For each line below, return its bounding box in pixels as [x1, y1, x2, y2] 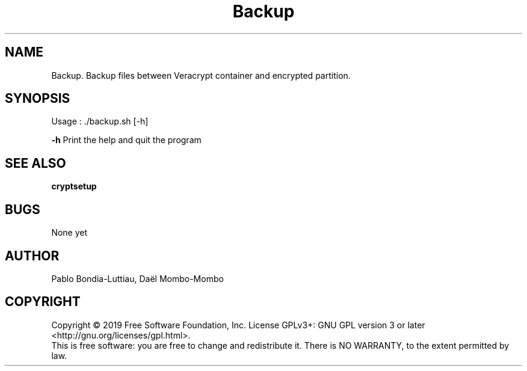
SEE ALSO [5, 155, 66, 171]
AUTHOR [5, 248, 60, 263]
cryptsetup [51, 181, 97, 192]
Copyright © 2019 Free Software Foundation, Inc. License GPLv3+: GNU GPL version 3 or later [51, 319, 425, 330]
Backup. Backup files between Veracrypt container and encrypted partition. [51, 70, 351, 81]
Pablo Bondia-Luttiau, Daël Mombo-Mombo [51, 273, 224, 284]
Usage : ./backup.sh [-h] [51, 116, 149, 127]
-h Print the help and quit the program [51, 135, 202, 146]
